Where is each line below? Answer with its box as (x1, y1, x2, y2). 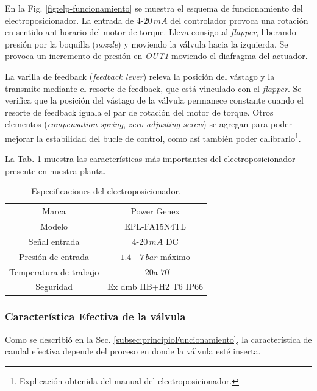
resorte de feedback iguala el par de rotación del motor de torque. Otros (5, 105, 274, 118)
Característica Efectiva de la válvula (5, 309, 186, 324)
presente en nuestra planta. (5, 164, 106, 177)
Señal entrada (28, 234, 80, 247)
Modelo (40, 220, 68, 233)
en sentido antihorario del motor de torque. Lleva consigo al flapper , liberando (5, 26, 296, 38)
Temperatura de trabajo (9, 265, 99, 278)
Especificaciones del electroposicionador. (31, 185, 181, 197)
